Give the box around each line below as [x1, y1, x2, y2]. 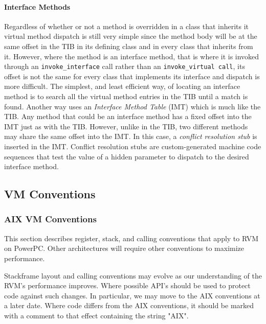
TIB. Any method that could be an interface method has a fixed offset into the [4, 111, 252, 122]
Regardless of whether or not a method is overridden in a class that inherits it [4, 20, 249, 31]
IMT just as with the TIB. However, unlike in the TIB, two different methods [4, 121, 248, 131]
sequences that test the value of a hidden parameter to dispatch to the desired [4, 151, 249, 161]
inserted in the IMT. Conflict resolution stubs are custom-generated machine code [4, 141, 261, 151]
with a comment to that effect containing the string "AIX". [4, 310, 189, 320]
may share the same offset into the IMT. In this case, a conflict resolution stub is [4, 131, 257, 142]
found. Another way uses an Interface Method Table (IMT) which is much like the [4, 101, 261, 111]
